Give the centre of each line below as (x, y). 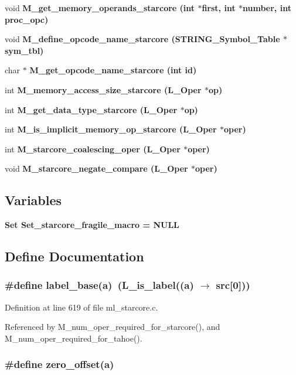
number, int (267, 8)
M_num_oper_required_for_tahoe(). (74, 338)
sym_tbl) (24, 50)
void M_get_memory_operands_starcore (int (100, 8)
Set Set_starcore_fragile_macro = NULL (92, 225)
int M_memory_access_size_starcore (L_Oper (103, 89)
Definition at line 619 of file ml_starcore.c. (81, 307)
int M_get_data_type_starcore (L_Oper (91, 109)
